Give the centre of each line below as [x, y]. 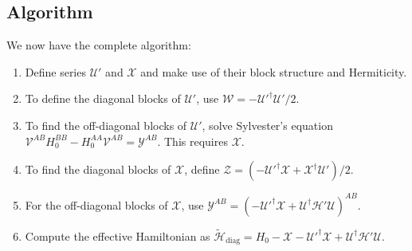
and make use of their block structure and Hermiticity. [274, 71]
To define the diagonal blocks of [103, 98]
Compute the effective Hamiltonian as [118, 235]
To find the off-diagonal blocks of [106, 125]
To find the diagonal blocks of [98, 169]
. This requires [192, 141]
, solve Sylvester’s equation [267, 125]
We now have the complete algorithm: [99, 45]
